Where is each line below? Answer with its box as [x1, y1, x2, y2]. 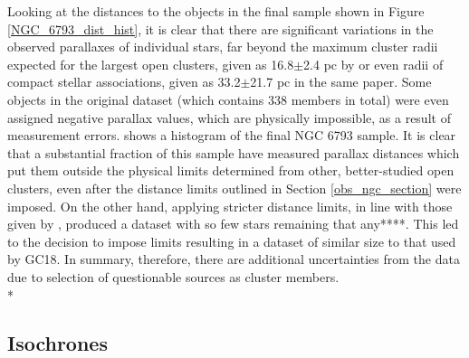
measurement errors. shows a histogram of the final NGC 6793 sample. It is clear [7, 126, 456, 145]
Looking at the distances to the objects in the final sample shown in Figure [7, 2, 425, 20]
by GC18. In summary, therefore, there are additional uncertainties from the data [7, 250, 460, 268]
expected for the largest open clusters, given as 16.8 [7, 54, 294, 73]
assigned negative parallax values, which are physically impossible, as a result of [7, 108, 451, 127]
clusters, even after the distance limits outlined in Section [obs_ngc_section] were [7, 178, 462, 197]
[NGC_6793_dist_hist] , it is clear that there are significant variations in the [7, 19, 434, 38]
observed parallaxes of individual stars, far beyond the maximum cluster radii [7, 37, 438, 56]
